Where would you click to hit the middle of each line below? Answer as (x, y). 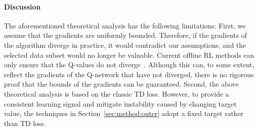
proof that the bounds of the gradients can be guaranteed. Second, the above (122, 84)
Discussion (22, 6)
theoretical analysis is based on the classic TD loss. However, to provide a (117, 93)
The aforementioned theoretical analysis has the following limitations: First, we (125, 25)
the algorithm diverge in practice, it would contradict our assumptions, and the (125, 45)
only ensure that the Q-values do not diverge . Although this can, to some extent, (129, 65)
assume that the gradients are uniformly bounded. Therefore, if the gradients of (126, 35)
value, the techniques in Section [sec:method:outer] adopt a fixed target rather (124, 113)
